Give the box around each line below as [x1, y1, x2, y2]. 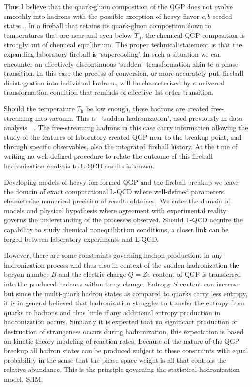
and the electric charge [59, 269, 126, 279]
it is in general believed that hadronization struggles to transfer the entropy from [4, 298, 245, 308]
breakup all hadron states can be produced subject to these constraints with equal [4, 345, 248, 355]
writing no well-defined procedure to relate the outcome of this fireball [4, 151, 213, 161]
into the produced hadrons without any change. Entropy [4, 279, 172, 289]
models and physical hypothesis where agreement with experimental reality [4, 205, 227, 215]
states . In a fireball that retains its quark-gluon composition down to [4, 20, 211, 31]
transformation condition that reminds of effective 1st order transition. [4, 87, 214, 97]
